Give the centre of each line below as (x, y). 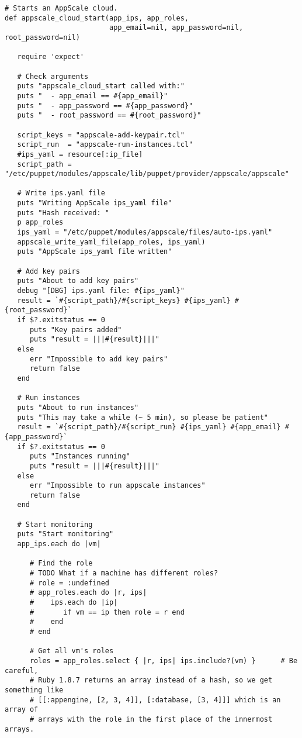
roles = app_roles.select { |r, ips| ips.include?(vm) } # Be (164, 661)
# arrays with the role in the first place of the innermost (151, 719)
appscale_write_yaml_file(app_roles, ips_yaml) (111, 242)
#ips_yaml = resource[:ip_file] (80, 154)
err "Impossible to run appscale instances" (117, 486)
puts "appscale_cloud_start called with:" (101, 86)
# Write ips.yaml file (61, 193)
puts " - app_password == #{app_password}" (105, 106)
